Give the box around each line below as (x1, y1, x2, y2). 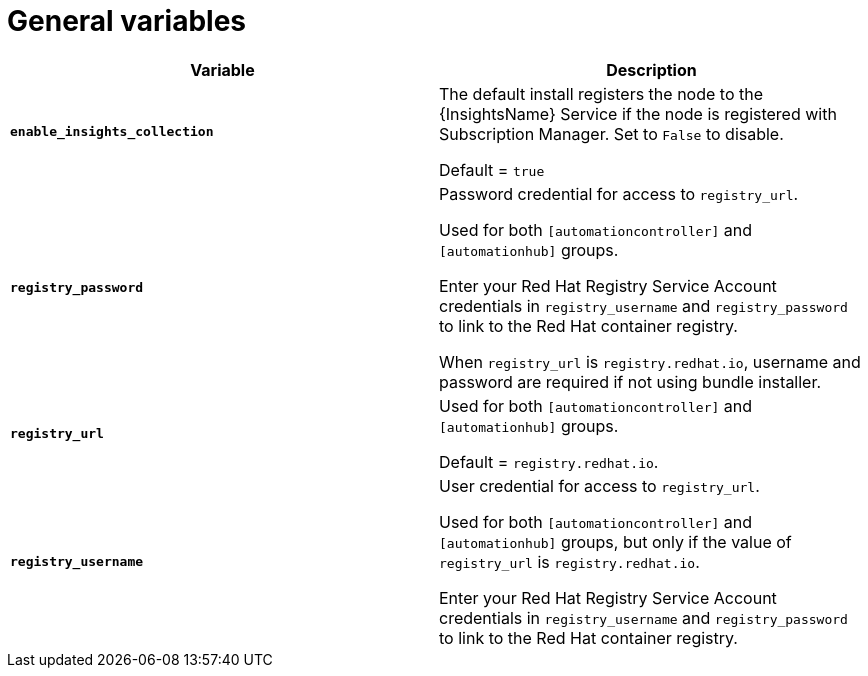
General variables (7, 4, 247, 38)
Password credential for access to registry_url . (439, 183, 799, 204)
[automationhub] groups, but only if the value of (439, 531, 792, 552)
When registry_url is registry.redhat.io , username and (439, 351, 861, 372)
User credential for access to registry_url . (439, 475, 760, 496)
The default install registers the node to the (439, 83, 764, 104)
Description (606, 59, 697, 80)
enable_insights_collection (10, 124, 214, 140)
